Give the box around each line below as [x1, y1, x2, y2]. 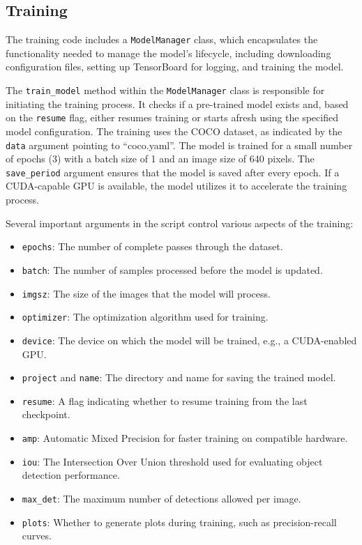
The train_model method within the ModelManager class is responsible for [6, 83, 325, 98]
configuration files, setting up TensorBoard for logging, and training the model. [6, 59, 344, 74]
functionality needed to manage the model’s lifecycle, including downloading [6, 45, 331, 60]
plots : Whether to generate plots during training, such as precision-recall [22, 514, 337, 529]
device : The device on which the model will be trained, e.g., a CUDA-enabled [22, 332, 357, 347]
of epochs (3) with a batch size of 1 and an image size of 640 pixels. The [6, 151, 315, 166]
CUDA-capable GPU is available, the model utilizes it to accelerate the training [6, 178, 347, 193]
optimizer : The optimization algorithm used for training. [22, 309, 269, 324]
